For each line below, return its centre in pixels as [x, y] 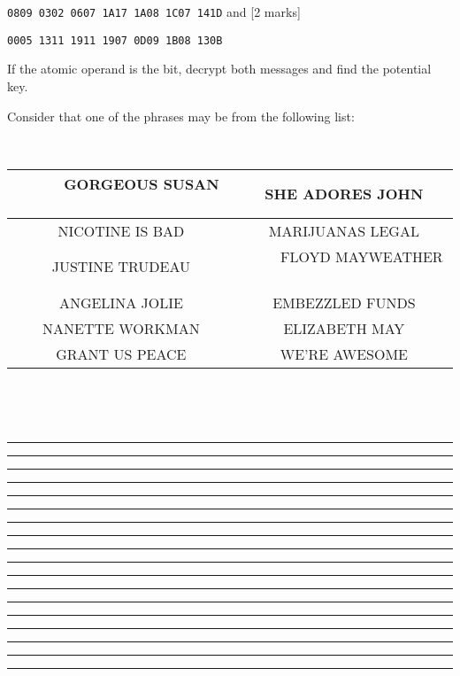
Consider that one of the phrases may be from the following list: [181, 116]
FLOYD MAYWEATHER [362, 256]
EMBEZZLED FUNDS [344, 302]
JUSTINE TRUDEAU [121, 267]
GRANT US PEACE [121, 354]
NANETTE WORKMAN [121, 328]
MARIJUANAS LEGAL [344, 230]
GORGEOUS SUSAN [142, 183]
